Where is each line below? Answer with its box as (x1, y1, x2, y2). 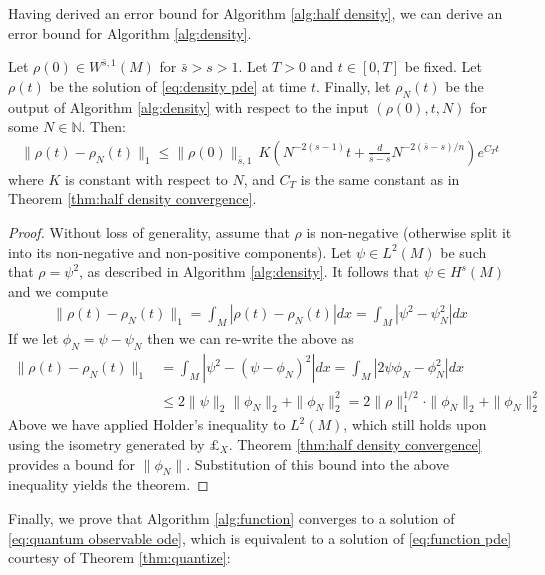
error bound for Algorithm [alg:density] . (8, 22, 252, 43)
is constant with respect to (65, 168, 228, 189)
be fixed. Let (404, 56, 482, 77)
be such (440, 241, 487, 262)
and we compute (8, 280, 108, 301)
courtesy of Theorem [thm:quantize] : (8, 547, 231, 568)
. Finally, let (316, 75, 391, 96)
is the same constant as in (300, 168, 460, 189)
